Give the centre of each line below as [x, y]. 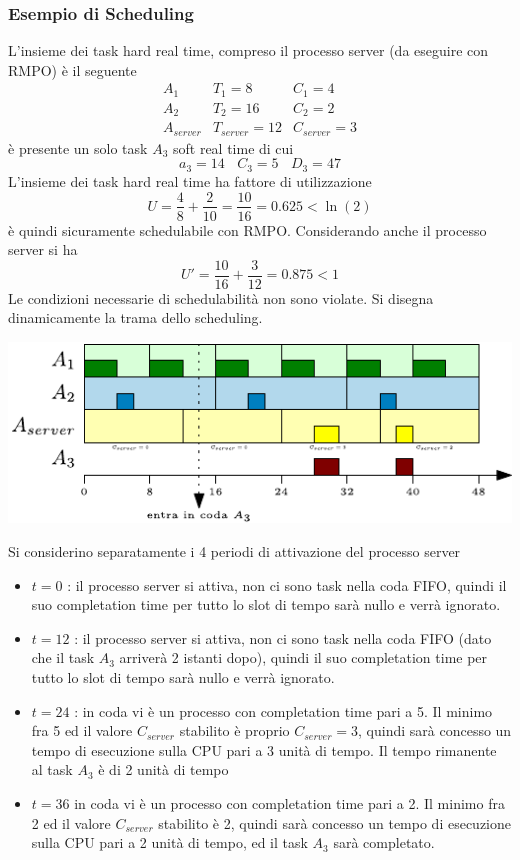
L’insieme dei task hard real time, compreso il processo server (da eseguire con [248, 50]
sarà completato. [384, 842]
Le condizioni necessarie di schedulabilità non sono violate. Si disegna [221, 297]
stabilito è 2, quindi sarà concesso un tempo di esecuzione [334, 822]
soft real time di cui [233, 147]
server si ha [43, 249]
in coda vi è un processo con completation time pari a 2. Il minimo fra [289, 803]
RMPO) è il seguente [72, 69]
